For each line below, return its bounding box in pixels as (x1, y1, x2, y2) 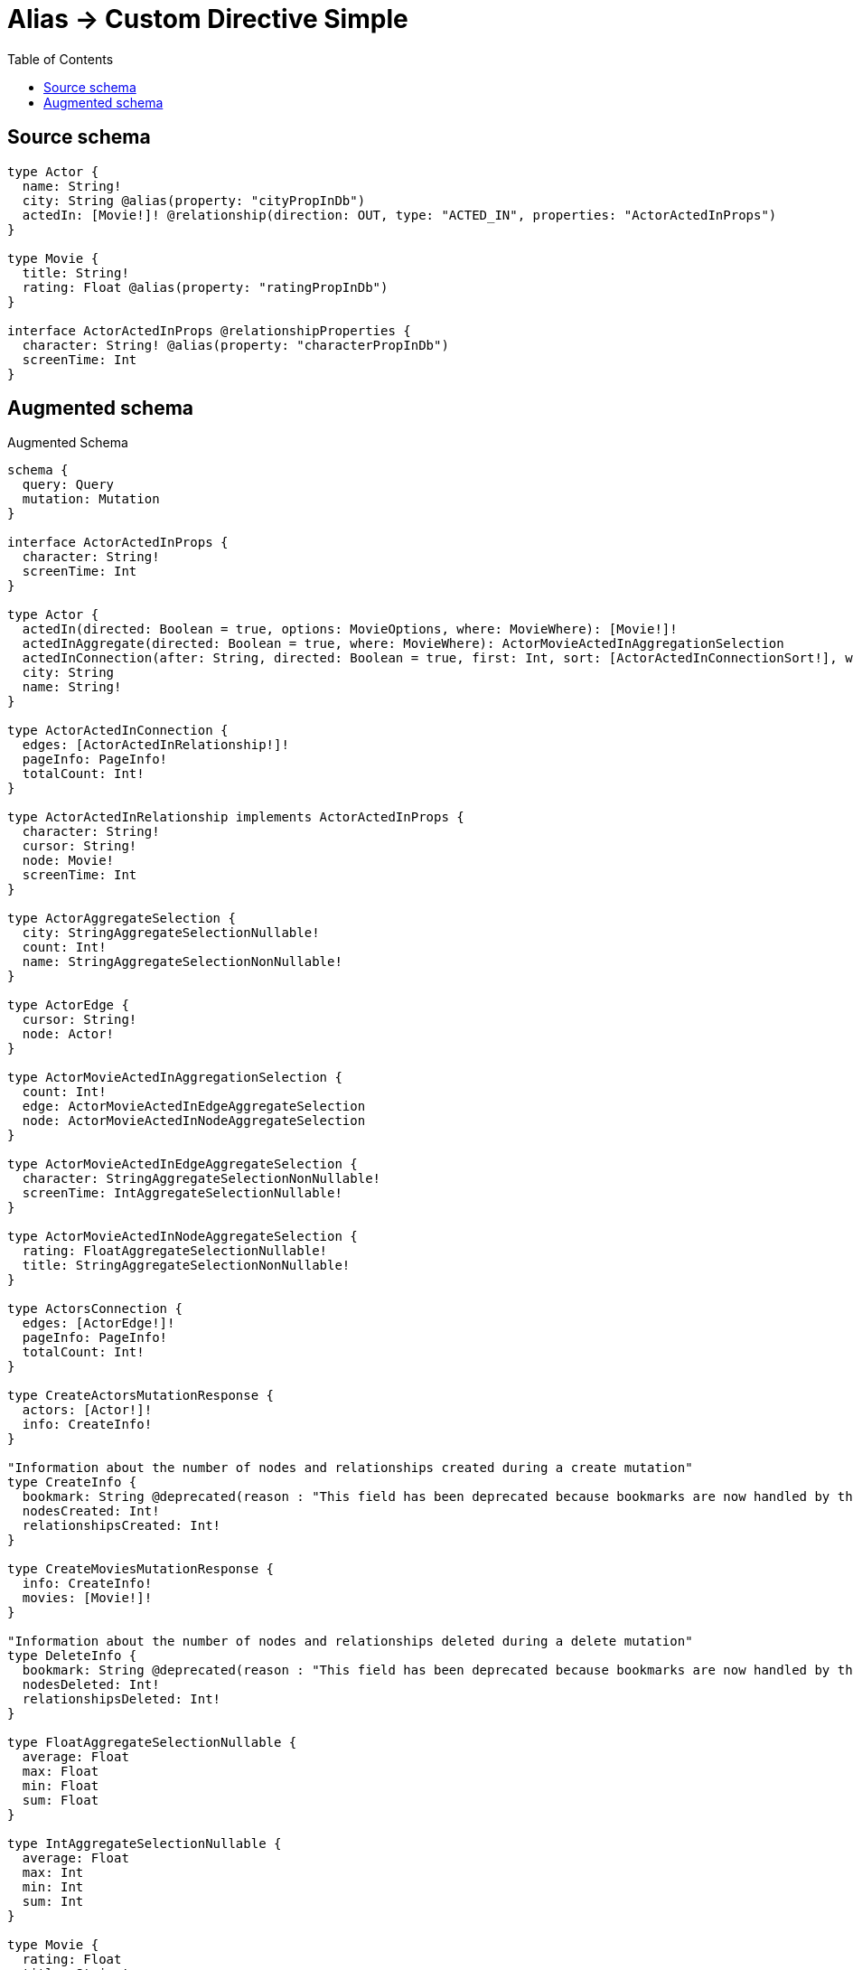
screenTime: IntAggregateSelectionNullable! (22, 1186, 342, 1201)
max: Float (22, 1764, 99, 1779)
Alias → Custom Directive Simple (7, 4, 408, 34)
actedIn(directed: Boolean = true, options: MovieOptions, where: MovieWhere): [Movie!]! (22, 622, 678, 637)
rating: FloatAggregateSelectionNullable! (22, 1243, 328, 1259)
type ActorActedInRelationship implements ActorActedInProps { (7, 810, 464, 825)
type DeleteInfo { (7, 1648, 137, 1664)
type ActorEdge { (7, 998, 129, 1013)
